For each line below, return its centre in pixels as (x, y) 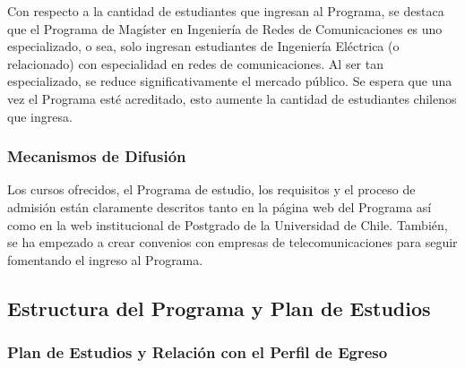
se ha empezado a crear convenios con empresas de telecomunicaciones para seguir (232, 242)
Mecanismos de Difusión (97, 156)
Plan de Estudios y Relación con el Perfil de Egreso (198, 352)
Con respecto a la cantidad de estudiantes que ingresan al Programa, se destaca (226, 11)
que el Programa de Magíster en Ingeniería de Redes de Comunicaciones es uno (225, 28)
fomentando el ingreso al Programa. (105, 259)
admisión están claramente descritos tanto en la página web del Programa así (220, 206)
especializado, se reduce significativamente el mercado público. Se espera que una (230, 81)
